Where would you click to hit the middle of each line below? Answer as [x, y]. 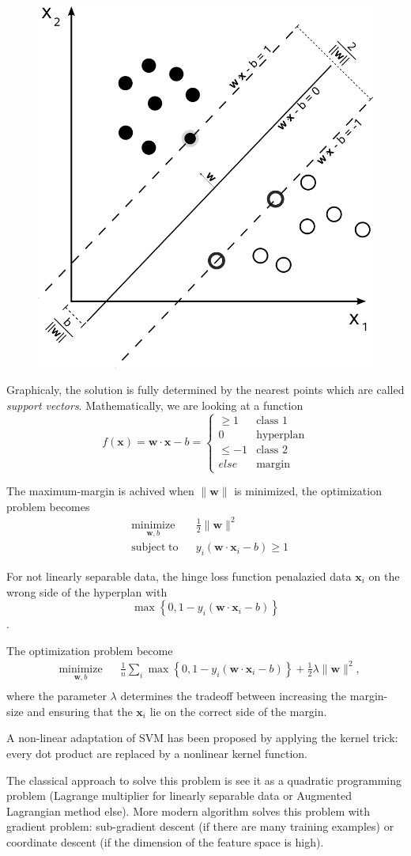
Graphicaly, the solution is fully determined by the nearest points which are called [205, 390]
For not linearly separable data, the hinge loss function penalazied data [179, 576]
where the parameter [57, 696]
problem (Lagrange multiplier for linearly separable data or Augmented [179, 795]
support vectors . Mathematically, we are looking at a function [155, 405]
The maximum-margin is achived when [100, 491]
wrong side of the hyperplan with [87, 591]
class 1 [272, 420]
